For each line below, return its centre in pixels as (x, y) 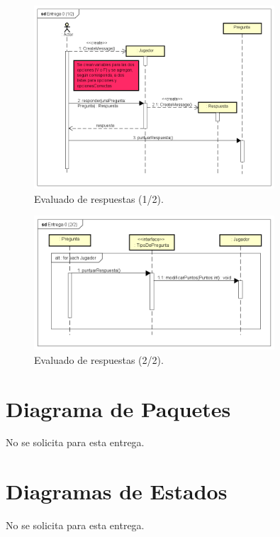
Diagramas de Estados (117, 491)
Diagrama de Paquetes (118, 408)
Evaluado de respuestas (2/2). (99, 359)
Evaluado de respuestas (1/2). (99, 198)
